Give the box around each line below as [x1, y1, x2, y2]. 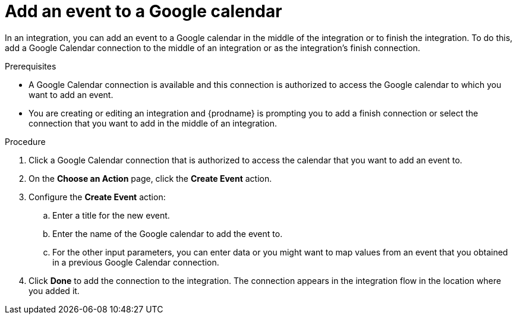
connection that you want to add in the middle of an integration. [29, 118, 278, 128]
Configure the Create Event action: [29, 191, 166, 202]
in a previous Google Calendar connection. [52, 257, 219, 267]
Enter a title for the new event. [52, 210, 170, 220]
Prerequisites [5, 61, 56, 71]
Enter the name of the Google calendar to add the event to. [52, 228, 283, 239]
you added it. [29, 285, 80, 296]
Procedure [5, 136, 46, 147]
